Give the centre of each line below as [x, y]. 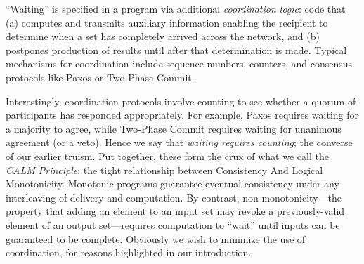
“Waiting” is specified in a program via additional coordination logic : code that [176, 8]
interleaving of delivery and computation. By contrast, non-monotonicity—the [174, 197]
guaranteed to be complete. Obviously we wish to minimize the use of [156, 238]
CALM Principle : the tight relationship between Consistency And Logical [164, 170]
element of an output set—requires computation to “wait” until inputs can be [173, 224]
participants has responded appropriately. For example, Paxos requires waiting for [182, 115]
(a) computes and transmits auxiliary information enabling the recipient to [167, 22]
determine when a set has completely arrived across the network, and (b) [163, 36]
